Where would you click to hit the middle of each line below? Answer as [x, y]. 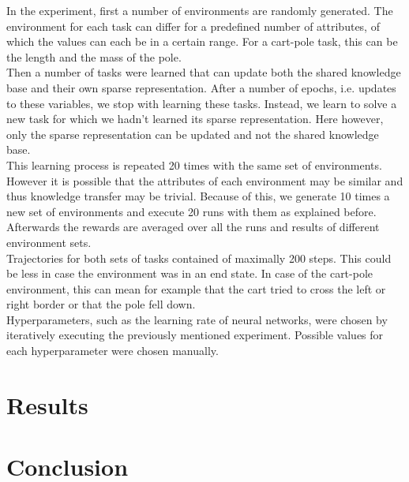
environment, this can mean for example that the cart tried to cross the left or [196, 288]
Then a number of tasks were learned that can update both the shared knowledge [204, 72]
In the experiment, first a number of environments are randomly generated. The [200, 10]
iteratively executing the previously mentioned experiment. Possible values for [195, 335]
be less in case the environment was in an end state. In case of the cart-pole [190, 273]
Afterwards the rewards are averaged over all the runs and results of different [193, 227]
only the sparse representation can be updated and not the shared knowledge [193, 134]
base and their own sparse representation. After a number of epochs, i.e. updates [201, 87]
